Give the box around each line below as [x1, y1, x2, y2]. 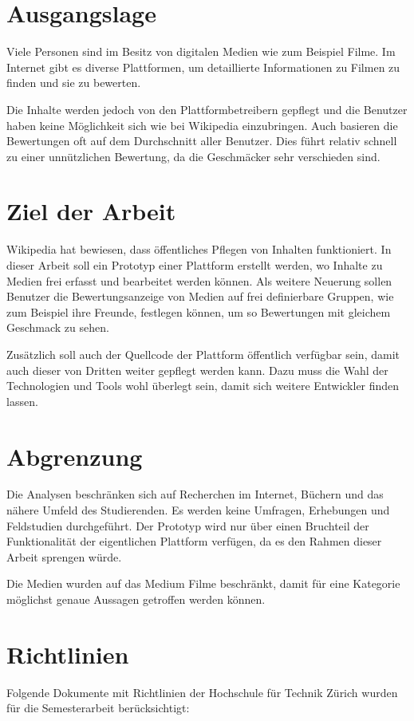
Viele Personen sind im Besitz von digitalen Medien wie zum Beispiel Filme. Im [6, 43, 396, 60]
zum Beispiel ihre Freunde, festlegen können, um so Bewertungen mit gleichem [6, 303, 391, 320]
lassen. [6, 392, 38, 409]
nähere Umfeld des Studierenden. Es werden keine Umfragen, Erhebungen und [6, 502, 390, 518]
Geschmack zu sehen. [6, 319, 109, 336]
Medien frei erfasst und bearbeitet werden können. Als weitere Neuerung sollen [6, 272, 392, 289]
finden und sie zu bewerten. [6, 74, 141, 91]
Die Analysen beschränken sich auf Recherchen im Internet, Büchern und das [6, 486, 384, 502]
